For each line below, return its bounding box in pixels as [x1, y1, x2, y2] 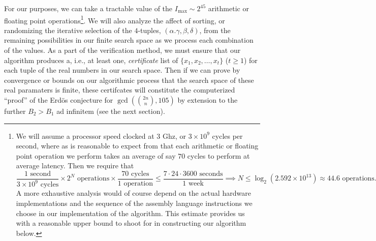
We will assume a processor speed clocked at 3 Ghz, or [16, 130, 186, 141]
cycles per [212, 130, 243, 141]
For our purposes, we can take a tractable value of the [4, 3, 173, 13]
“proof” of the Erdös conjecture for [4, 95, 113, 105]
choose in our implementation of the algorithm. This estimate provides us [16, 207, 245, 218]
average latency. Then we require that [16, 160, 134, 171]
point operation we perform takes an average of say [16, 150, 176, 161]
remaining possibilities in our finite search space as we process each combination [4, 35, 254, 45]
